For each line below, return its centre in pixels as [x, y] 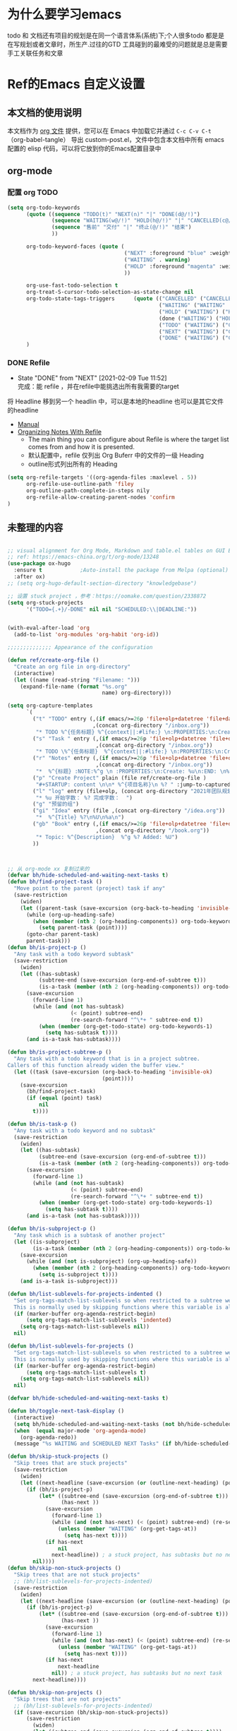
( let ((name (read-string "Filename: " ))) [77, 680]
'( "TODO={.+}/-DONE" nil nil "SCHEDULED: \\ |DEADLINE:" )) [111, 609]
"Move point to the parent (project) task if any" [90, 888]
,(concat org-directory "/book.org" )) [153, 831]
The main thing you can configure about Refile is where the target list [128, 439]
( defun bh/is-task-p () [42, 1124]
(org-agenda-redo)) [49, 1437]
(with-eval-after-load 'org [49, 628]
